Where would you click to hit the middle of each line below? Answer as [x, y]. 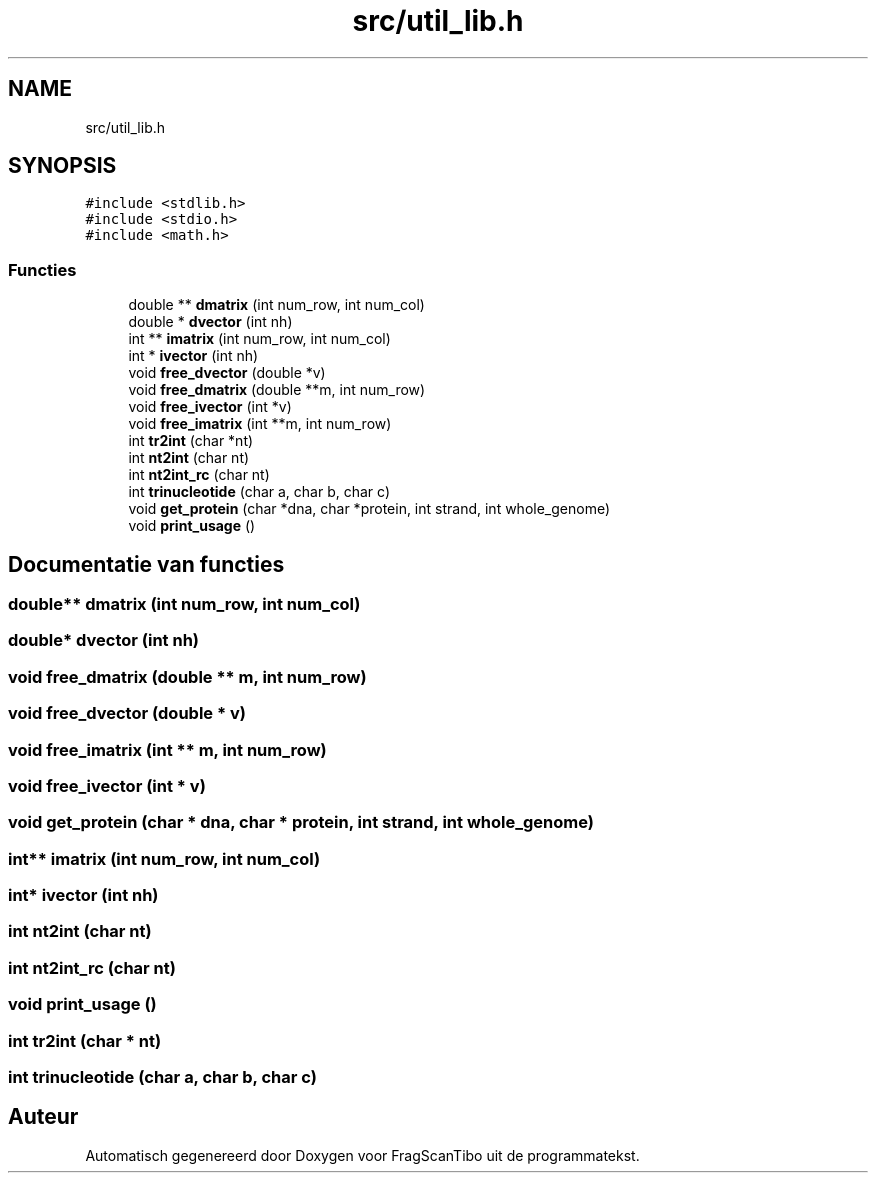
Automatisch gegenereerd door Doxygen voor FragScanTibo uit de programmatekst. [362, 1155]
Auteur [43, 1117]
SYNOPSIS [62, 166]
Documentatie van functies [146, 564]
